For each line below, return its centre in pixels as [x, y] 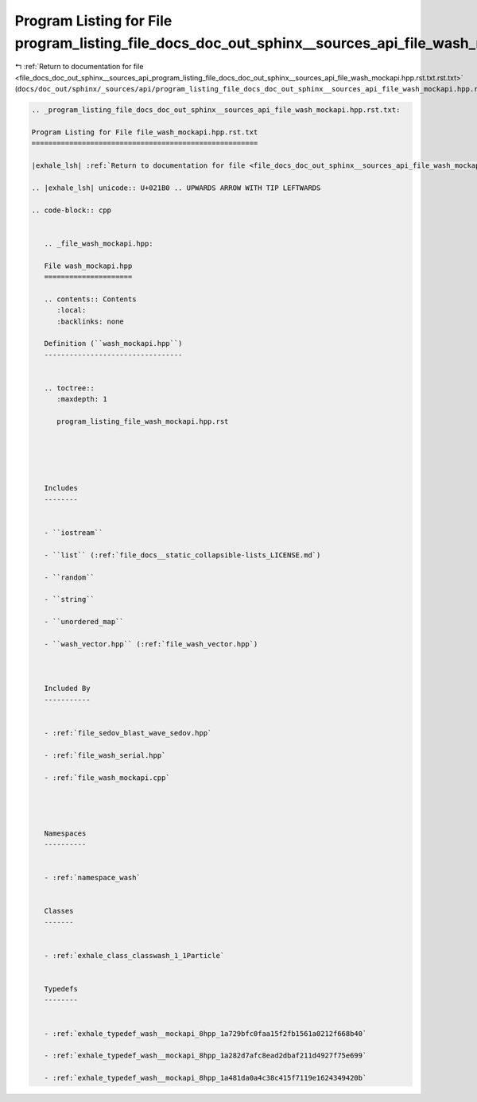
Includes [61, 488]
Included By [67, 689]
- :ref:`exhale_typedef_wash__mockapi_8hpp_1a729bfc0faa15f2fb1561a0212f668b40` [206, 1033]
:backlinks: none [91, 321]
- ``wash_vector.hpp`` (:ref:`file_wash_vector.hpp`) [151, 644]
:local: [72, 310]
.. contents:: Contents [90, 299]
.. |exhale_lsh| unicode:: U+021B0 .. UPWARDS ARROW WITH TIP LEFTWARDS [176, 188]
